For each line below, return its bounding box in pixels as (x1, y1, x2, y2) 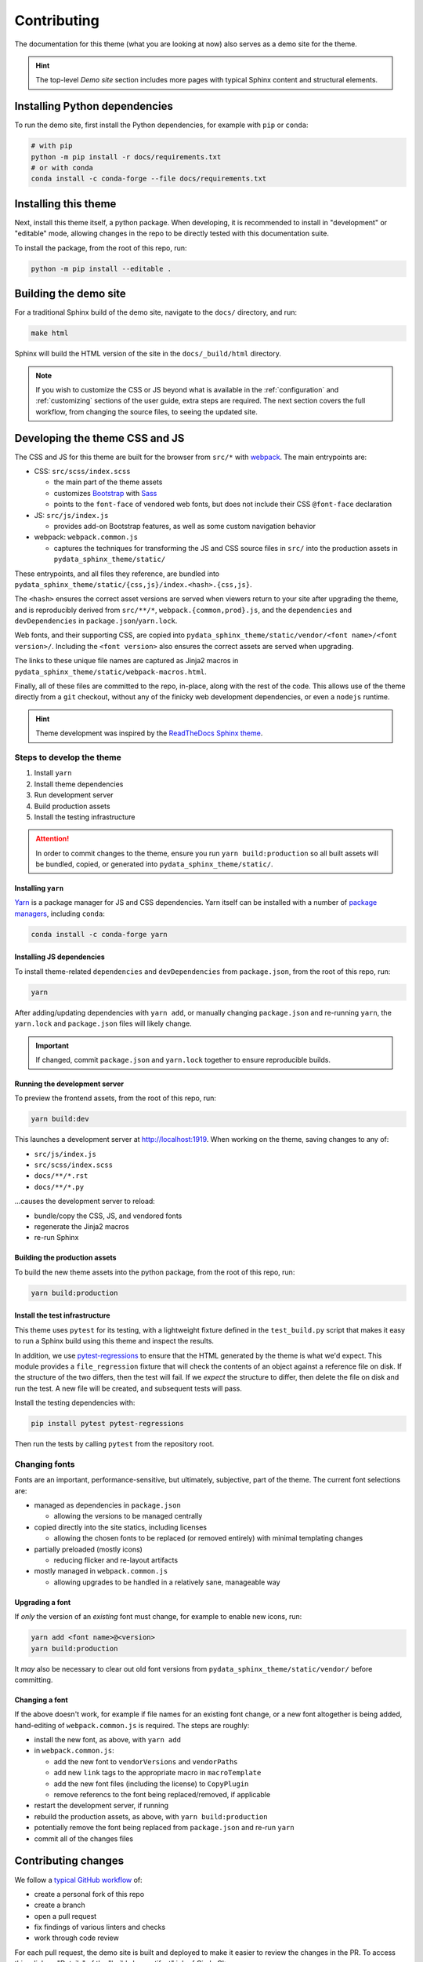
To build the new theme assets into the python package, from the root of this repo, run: (14, 1267, 295, 1277)
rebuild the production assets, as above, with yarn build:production (34, 1811, 268, 1821)
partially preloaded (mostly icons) (34, 1544, 143, 1554)
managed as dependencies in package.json (34, 1501, 182, 1510)
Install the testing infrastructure (34, 812, 136, 822)
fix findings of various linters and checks (34, 1923, 166, 1932)
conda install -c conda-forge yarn (31, 930, 168, 939)
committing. (14, 1675, 53, 1684)
